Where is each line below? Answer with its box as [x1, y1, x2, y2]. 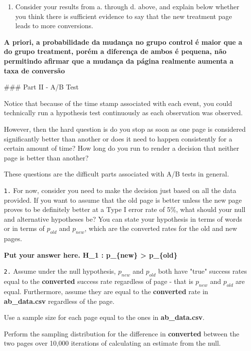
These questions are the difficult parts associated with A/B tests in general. [4, 169, 229, 179]
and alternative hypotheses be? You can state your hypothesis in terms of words [4, 213, 242, 224]
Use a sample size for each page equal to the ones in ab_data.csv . [4, 312, 205, 322]
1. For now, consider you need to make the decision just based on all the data [4, 185, 236, 195]
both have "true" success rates [158, 266, 247, 276]
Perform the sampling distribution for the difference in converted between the [4, 328, 239, 338]
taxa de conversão [4, 65, 65, 75]
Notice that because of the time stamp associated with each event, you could [4, 98, 233, 108]
